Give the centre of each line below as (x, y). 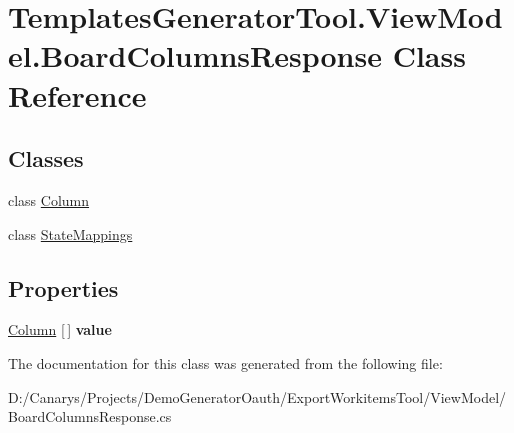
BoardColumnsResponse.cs (90, 416)
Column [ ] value (60, 329)
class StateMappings (70, 233)
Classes (46, 158)
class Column (49, 199)
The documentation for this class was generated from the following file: (225, 362)
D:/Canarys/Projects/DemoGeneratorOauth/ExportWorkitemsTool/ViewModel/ (257, 396)
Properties (63, 287)
